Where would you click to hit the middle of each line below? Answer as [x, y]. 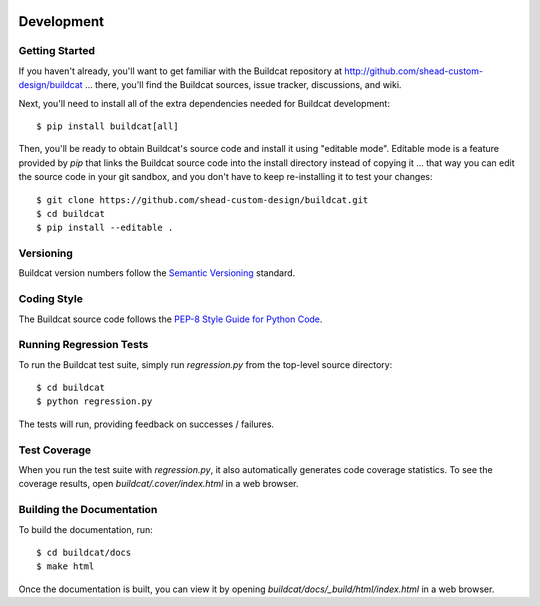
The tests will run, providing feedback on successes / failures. [146, 424]
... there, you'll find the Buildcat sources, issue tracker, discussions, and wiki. [243, 85]
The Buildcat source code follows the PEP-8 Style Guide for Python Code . [170, 319]
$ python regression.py [94, 401]
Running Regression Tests [83, 345]
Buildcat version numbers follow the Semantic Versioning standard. [157, 273]
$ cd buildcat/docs [84, 552]
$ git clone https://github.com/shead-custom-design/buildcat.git [202, 199]
